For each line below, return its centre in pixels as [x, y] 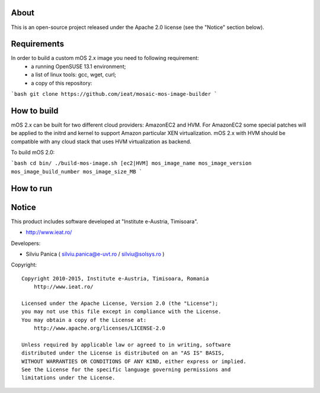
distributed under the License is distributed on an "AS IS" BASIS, [123, 353]
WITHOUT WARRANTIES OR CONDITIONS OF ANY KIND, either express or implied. [134, 361]
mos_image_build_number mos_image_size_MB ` [77, 171]
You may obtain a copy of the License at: [84, 320]
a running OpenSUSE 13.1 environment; [79, 66]
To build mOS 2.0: [33, 152]
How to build [35, 110]
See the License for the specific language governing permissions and [126, 370]
